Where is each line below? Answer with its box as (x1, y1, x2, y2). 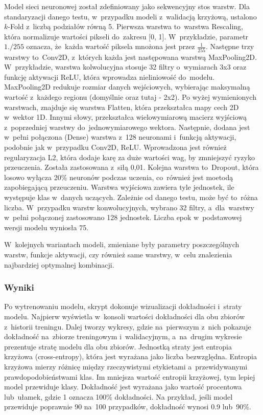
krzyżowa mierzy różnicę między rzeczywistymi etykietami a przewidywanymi (4, 361, 248, 372)
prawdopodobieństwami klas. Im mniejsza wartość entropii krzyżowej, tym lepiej (4, 371, 255, 382)
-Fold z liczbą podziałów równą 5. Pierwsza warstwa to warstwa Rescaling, (8, 21, 243, 32)
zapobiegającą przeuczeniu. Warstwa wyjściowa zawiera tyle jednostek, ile (4, 182, 234, 192)
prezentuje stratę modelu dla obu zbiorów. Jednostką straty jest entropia (4, 341, 232, 352)
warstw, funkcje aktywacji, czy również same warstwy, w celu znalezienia (4, 249, 232, 259)
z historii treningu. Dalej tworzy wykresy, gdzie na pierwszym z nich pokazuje (4, 321, 251, 332)
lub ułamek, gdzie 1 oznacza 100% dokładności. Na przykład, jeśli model (4, 391, 233, 402)
